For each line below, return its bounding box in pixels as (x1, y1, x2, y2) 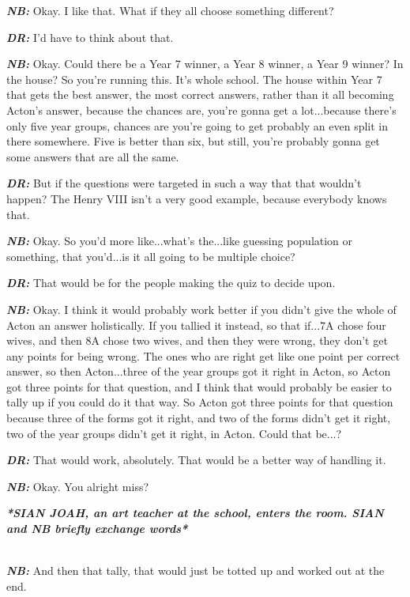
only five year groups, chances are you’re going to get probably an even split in (6, 117, 389, 134)
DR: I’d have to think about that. (6, 28, 174, 45)
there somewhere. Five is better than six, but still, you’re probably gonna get (6, 133, 380, 149)
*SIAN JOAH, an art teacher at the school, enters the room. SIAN (6, 504, 384, 521)
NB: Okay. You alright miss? (6, 478, 149, 494)
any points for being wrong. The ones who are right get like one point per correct (6, 347, 401, 364)
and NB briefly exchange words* (6, 520, 188, 537)
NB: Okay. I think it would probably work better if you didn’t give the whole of (6, 300, 397, 317)
